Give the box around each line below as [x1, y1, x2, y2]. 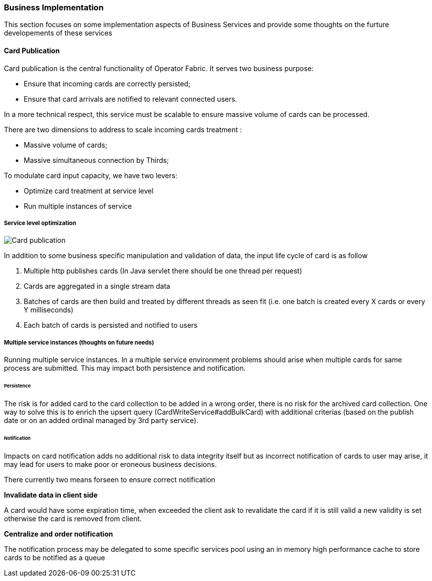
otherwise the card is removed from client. [4, 514, 142, 523]
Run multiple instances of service [24, 201, 132, 210]
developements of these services [4, 29, 113, 38]
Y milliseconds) [24, 306, 74, 314]
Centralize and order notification [4, 529, 113, 538]
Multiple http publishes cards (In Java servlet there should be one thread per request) [24, 267, 302, 275]
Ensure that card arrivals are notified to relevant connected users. [24, 94, 237, 103]
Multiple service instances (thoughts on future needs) [4, 339, 154, 346]
